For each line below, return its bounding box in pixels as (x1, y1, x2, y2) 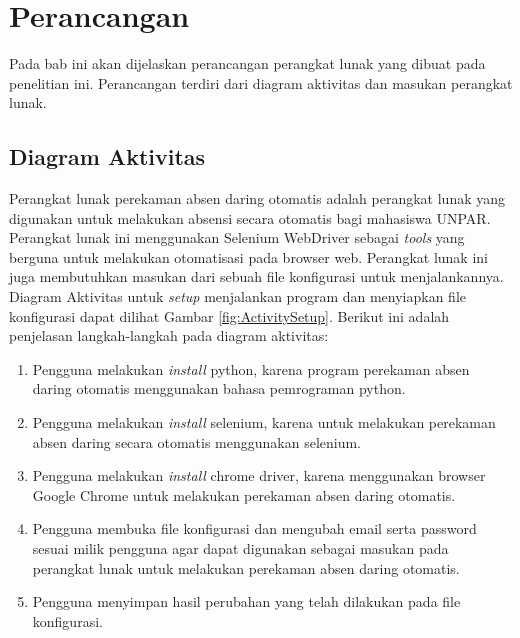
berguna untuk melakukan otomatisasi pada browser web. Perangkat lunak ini (9, 246, 488, 267)
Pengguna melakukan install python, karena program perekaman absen (32, 358, 470, 379)
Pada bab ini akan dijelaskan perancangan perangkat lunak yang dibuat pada (9, 53, 486, 74)
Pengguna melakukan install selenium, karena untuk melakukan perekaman (32, 412, 496, 433)
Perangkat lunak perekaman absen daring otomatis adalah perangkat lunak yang (9, 188, 506, 209)
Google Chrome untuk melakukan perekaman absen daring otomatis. (32, 484, 456, 505)
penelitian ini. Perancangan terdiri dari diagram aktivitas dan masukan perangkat (9, 72, 513, 93)
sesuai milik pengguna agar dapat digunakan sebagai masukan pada (32, 538, 449, 559)
